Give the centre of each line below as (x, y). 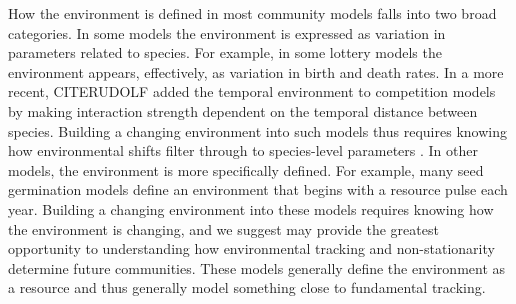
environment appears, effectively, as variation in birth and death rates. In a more (256, 71)
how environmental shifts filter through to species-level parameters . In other (243, 150)
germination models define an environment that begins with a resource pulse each (258, 189)
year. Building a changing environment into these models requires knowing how (251, 208)
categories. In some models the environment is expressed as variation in (227, 32)
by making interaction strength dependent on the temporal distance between (243, 110)
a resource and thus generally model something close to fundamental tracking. (247, 287)
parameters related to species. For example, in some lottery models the (225, 52)
